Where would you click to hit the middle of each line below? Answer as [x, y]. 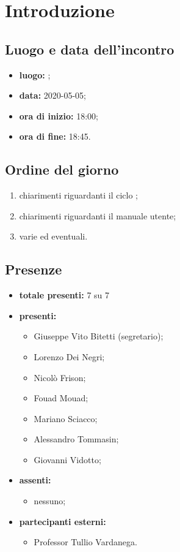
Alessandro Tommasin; [76, 439]
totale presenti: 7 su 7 [64, 295]
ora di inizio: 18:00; [59, 115]
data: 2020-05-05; [53, 95]
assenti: [35, 480]
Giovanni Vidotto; [67, 459]
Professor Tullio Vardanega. [85, 542]
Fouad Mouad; [61, 398]
